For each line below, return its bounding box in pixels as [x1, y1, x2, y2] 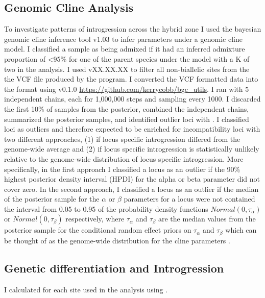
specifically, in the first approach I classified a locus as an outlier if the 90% [4, 163, 240, 174]
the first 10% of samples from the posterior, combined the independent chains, [4, 103, 249, 114]
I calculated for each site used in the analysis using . [4, 284, 168, 294]
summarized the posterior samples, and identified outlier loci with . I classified [4, 113, 249, 124]
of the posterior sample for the [4, 193, 100, 204]
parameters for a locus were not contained [124, 193, 255, 204]
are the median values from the [158, 213, 256, 224]
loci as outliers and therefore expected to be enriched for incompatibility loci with [4, 123, 260, 134]
